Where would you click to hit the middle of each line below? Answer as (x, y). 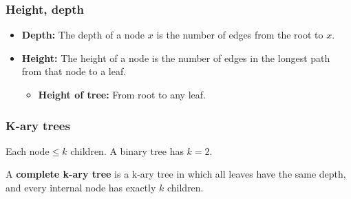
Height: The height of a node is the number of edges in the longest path (176, 57)
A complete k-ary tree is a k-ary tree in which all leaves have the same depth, (176, 174)
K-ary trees (38, 125)
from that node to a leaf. (74, 71)
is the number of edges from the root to (240, 35)
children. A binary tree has (127, 150)
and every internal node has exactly (81, 187)
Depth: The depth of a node (83, 35)
